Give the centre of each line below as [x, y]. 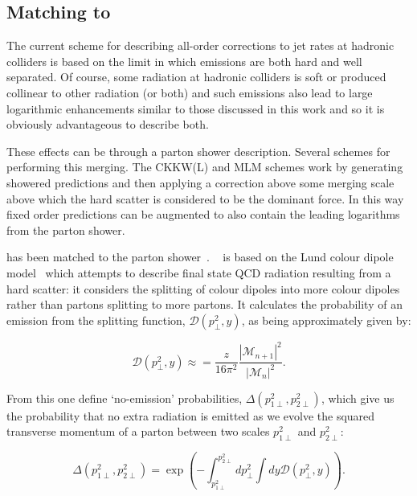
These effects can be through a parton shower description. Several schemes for [198, 151]
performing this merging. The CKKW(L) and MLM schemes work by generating [205, 167]
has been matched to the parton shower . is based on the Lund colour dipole [200, 257]
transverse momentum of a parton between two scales [138, 431]
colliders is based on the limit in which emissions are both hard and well [184, 61]
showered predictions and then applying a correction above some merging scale [200, 182]
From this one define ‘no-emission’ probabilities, [125, 398]
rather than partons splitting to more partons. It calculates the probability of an [204, 304]
